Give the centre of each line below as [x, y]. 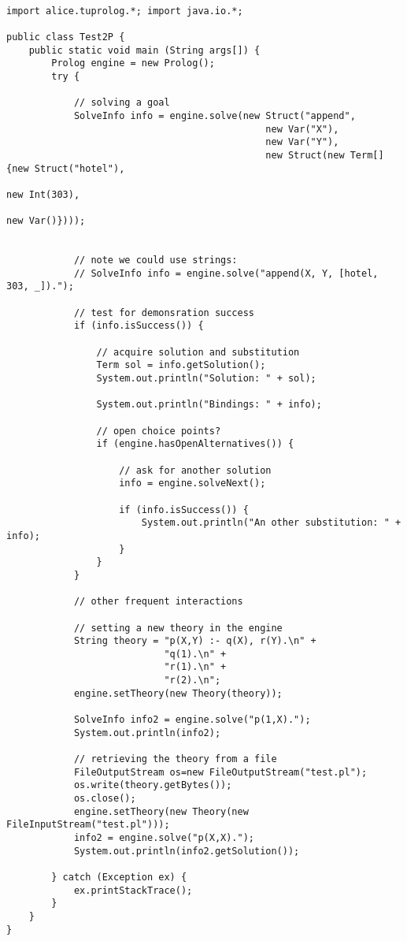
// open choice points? [159, 431]
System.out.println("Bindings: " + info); [209, 405]
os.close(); [105, 799]
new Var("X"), [302, 129]
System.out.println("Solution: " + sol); [206, 379]
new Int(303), [43, 194]
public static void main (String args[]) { [144, 50]
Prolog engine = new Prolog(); [133, 63]
